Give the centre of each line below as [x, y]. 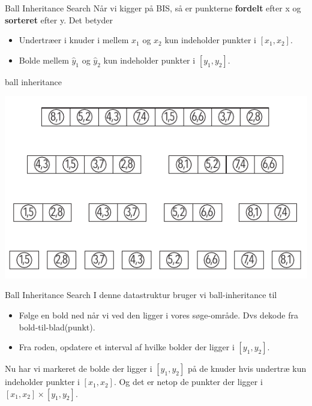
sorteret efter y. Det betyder [59, 19]
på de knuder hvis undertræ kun [247, 369]
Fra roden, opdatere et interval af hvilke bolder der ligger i [127, 347]
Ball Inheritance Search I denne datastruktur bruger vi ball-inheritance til [141, 295]
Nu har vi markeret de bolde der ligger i [79, 369]
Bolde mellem [44, 60]
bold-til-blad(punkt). [57, 327]
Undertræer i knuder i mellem [74, 40]
